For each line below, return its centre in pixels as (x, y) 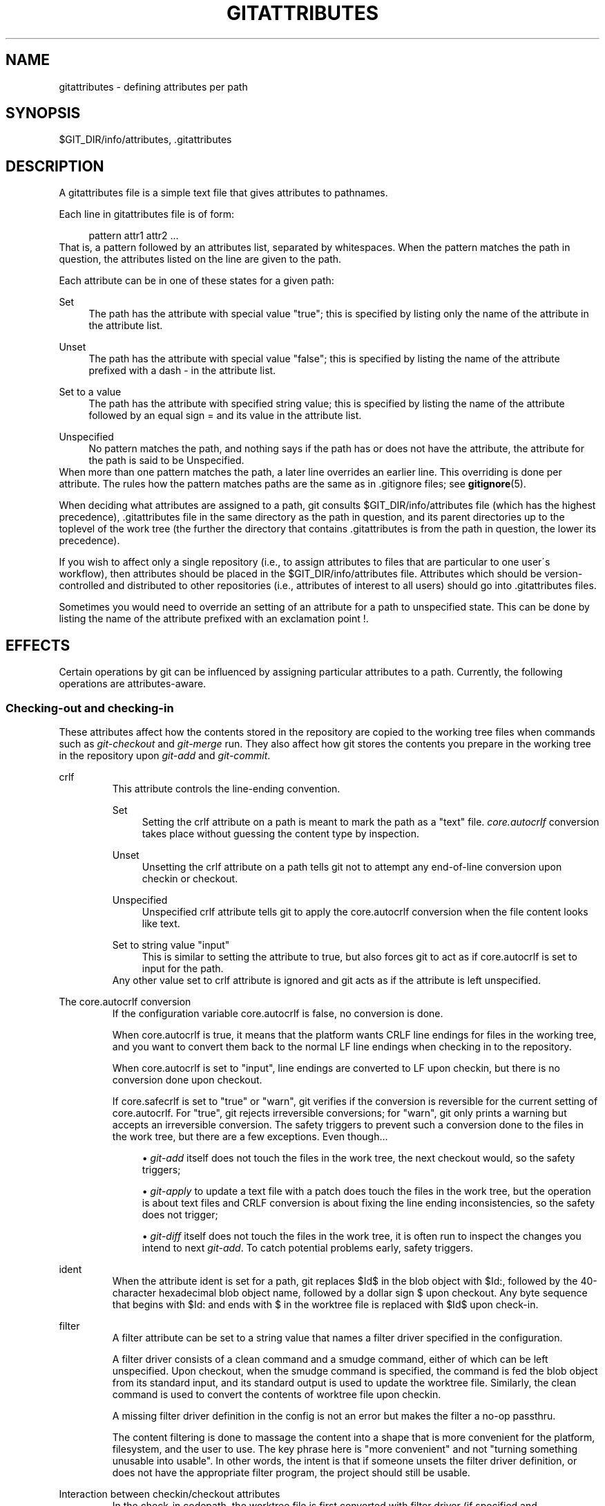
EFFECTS (38, 645)
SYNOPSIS (43, 113)
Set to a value (90, 392)
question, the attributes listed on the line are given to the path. (200, 259)
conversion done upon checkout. (187, 1079)
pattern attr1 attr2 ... (134, 236)
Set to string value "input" (171, 945)
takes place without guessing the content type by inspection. (280, 833)
